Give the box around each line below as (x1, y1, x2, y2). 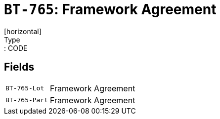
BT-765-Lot (5, 84, 44, 92)
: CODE (4, 43, 28, 52)
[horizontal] (4, 27, 42, 36)
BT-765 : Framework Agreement (4, 1, 217, 18)
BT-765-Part (5, 96, 48, 104)
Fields (4, 61, 35, 74)
